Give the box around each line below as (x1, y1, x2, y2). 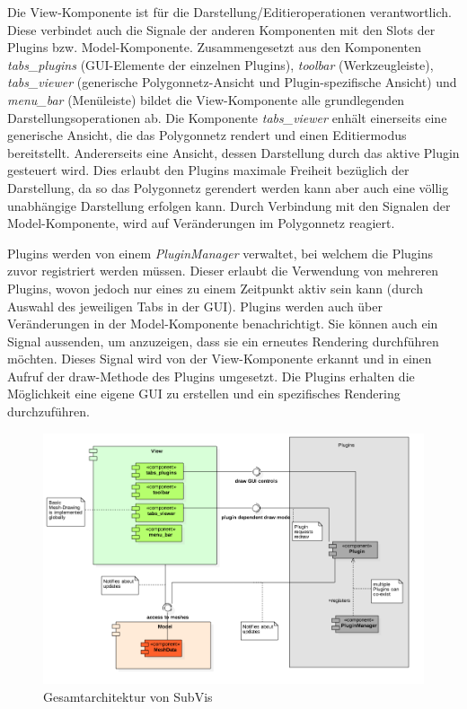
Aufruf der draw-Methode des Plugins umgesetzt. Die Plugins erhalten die (7, 366, 415, 385)
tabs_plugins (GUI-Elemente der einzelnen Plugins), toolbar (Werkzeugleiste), (7, 55, 434, 74)
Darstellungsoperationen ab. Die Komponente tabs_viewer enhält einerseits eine (7, 108, 447, 127)
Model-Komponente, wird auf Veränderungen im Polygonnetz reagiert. (7, 214, 395, 232)
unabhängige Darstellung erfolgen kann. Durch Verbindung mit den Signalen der (7, 196, 451, 214)
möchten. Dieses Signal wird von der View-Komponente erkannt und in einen (7, 349, 432, 368)
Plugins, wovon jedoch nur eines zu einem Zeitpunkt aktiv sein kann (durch (7, 278, 423, 297)
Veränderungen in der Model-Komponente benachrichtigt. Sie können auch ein (7, 314, 438, 333)
